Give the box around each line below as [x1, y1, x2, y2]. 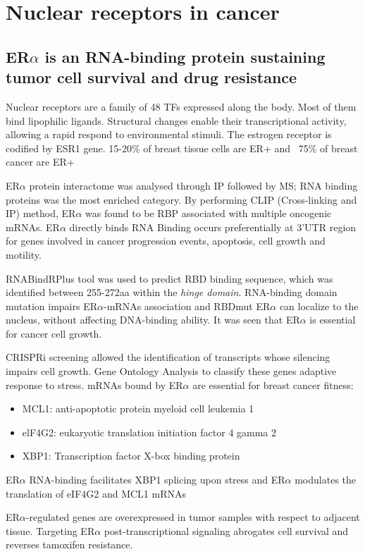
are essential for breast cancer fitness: [192, 377, 354, 392]
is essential [309, 312, 356, 327]
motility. [6, 247, 42, 261]
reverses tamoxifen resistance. [6, 537, 133, 552]
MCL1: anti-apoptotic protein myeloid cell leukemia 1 [22, 401, 254, 416]
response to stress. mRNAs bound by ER [6, 377, 183, 392]
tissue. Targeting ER [6, 523, 95, 538]
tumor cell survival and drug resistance [6, 66, 297, 88]
